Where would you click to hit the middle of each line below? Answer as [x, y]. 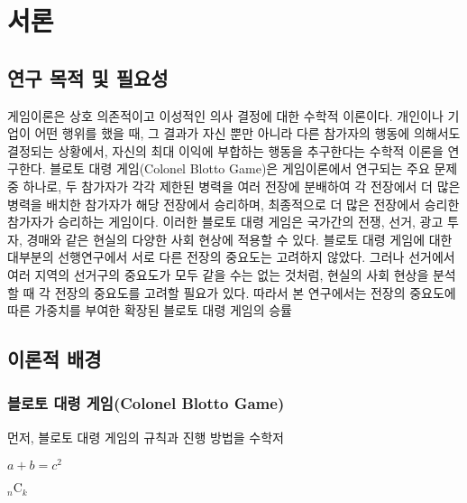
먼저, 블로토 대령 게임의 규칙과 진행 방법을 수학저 [146, 437]
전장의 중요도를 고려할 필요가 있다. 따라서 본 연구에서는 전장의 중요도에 [255, 292]
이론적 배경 [55, 359]
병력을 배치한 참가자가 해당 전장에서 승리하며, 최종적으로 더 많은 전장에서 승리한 [233, 204]
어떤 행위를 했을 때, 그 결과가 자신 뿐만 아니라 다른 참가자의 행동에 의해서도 [247, 133]
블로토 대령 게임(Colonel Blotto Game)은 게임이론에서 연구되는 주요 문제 [254, 168]
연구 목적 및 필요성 [88, 77]
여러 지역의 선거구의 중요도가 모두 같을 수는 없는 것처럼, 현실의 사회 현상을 [218, 274]
